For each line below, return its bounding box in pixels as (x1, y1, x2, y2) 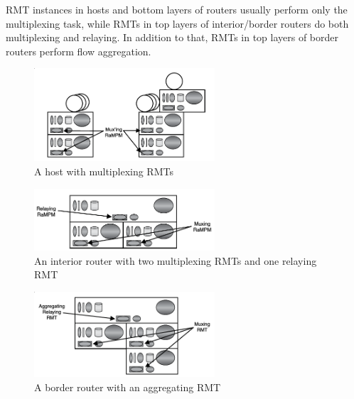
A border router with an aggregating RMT (34, 379, 221, 394)
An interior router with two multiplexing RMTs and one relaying (34, 253, 317, 268)
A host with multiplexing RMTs (34, 164, 173, 179)
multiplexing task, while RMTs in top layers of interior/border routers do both (6, 16, 349, 31)
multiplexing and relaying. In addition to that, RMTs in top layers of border (6, 30, 339, 45)
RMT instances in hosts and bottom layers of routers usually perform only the (6, 2, 348, 16)
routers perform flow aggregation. (6, 43, 151, 58)
